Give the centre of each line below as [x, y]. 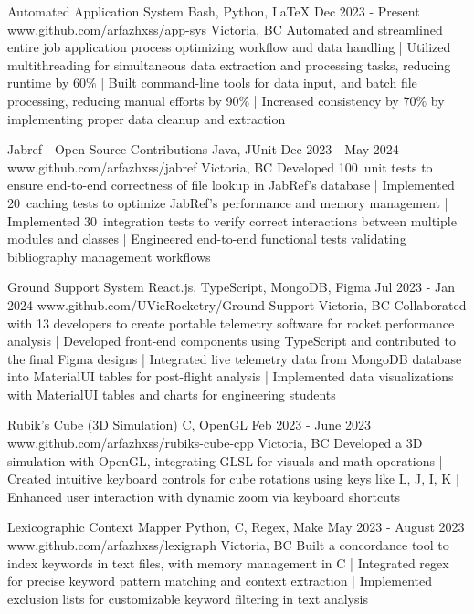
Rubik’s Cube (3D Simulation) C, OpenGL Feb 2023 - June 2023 [189, 425]
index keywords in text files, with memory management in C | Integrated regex [228, 562]
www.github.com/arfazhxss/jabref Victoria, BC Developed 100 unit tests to [220, 167]
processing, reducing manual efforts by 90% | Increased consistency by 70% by [226, 100]
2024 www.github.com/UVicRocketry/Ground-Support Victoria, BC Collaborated [237, 304]
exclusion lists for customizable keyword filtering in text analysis [188, 598]
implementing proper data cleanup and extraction [147, 118]
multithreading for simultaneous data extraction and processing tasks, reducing [229, 64]
